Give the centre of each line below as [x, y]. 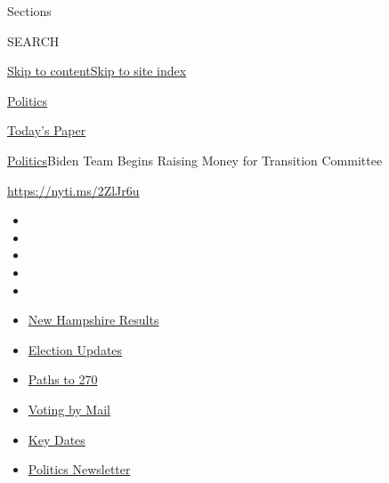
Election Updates [75, 349]
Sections [29, 11]
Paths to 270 [63, 379]
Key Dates [57, 439]
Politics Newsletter [79, 469]
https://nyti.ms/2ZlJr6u [73, 190]
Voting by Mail [69, 409]
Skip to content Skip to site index [97, 71]
